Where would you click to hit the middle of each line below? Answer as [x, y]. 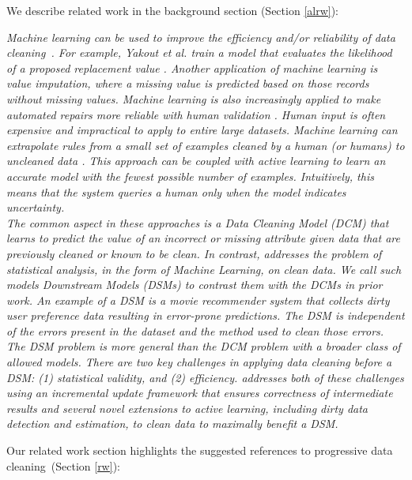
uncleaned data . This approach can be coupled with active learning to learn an [196, 161]
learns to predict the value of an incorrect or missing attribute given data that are [203, 238]
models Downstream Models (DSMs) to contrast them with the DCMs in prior [195, 285]
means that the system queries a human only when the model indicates [176, 191]
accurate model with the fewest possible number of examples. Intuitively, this [190, 176]
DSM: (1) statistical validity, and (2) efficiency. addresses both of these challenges [205, 377]
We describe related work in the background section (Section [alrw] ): [172, 10]
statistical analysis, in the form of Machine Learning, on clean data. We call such [204, 269]
